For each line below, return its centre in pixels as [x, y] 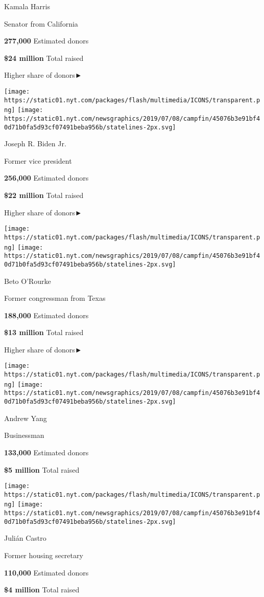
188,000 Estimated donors [46, 315]
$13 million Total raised [44, 332]
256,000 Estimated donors [46, 178]
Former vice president [38, 160]
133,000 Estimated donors [46, 452]
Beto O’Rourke [28, 281]
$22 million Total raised [44, 195]
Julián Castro [25, 538]
